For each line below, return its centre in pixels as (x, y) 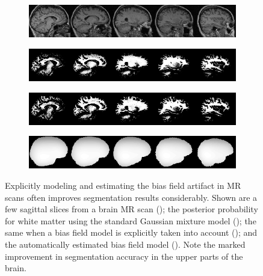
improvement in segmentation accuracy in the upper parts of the (124, 256)
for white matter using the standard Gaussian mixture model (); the (131, 220)
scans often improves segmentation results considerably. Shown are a (131, 197)
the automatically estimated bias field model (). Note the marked (125, 244)
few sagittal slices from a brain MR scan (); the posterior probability (131, 209)
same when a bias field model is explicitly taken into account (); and (131, 232)
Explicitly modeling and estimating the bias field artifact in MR (123, 185)
